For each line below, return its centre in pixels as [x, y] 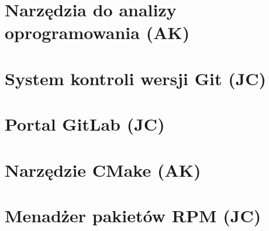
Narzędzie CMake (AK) [103, 169]
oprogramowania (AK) [97, 32]
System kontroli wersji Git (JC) [136, 78]
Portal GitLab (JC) [85, 124]
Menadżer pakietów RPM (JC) [133, 215]
